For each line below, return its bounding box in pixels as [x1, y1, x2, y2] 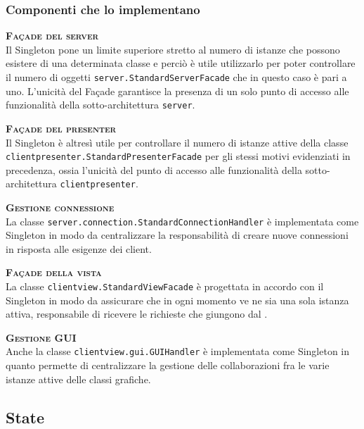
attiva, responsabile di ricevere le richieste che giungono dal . [6, 306, 268, 321]
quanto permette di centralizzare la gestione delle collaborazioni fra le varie [6, 358, 330, 373]
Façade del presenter [6, 120, 117, 135]
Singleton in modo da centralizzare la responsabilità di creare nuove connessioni [6, 228, 349, 242]
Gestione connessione [6, 200, 115, 214]
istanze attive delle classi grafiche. [6, 371, 151, 386]
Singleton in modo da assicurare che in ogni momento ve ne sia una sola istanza [6, 292, 349, 307]
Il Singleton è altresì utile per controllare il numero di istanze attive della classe [6, 135, 349, 149]
